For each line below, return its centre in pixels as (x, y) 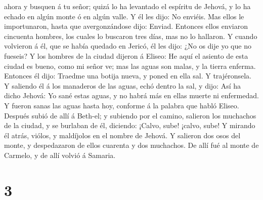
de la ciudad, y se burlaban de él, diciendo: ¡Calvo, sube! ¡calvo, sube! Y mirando (130, 125)
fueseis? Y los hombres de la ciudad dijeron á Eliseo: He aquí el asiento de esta (126, 55)
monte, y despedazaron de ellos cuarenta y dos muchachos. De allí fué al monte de (131, 145)
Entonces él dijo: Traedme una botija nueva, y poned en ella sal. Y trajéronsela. (128, 76)
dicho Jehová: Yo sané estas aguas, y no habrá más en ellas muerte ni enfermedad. (131, 95)
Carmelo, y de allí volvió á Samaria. (60, 155)
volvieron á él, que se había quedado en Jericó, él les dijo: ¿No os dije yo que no (128, 46)
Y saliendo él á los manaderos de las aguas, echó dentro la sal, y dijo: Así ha (123, 85)
